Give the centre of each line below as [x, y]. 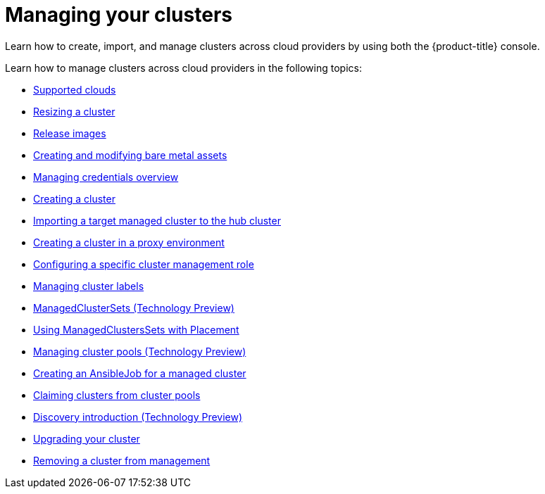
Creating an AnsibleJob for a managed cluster [140, 373]
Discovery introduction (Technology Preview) [138, 417]
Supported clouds [75, 89]
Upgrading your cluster [87, 438]
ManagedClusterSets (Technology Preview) [134, 308]
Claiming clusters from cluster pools [117, 395]
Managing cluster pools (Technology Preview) [140, 351]
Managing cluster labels [89, 286]
